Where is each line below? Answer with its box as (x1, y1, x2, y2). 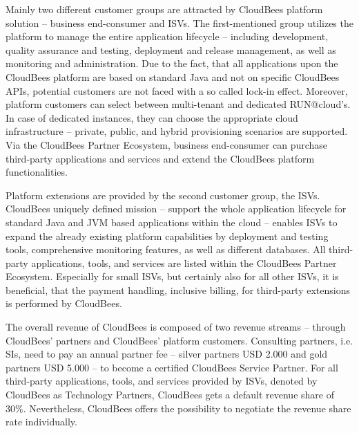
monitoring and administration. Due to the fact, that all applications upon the (6, 56, 338, 71)
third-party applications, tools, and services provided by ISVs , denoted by (6, 374, 318, 388)
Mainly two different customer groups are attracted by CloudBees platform (6, 2, 323, 16)
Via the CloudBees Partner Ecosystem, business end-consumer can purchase (6, 137, 328, 151)
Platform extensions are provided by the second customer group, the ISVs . (6, 187, 320, 202)
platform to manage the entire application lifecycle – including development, (6, 29, 329, 44)
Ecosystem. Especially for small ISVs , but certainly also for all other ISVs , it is (6, 269, 339, 284)
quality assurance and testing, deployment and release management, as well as (6, 42, 336, 57)
